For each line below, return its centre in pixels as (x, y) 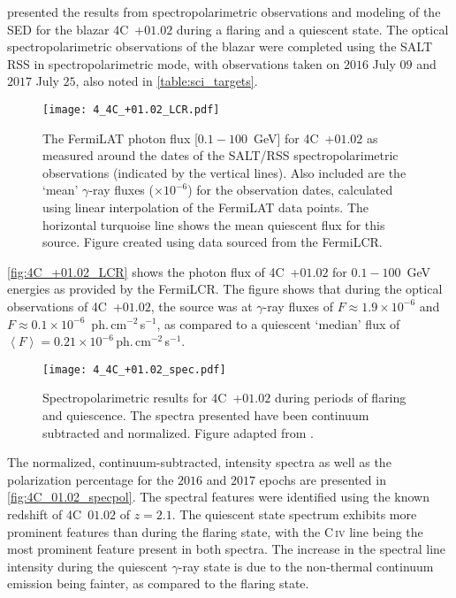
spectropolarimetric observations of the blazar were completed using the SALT (220, 46)
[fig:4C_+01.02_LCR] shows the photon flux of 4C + (154, 271)
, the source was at (201, 306)
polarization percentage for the (91, 479)
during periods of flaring (340, 398)
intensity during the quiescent (87, 566)
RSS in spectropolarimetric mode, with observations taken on (174, 63)
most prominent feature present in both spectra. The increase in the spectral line (227, 549)
